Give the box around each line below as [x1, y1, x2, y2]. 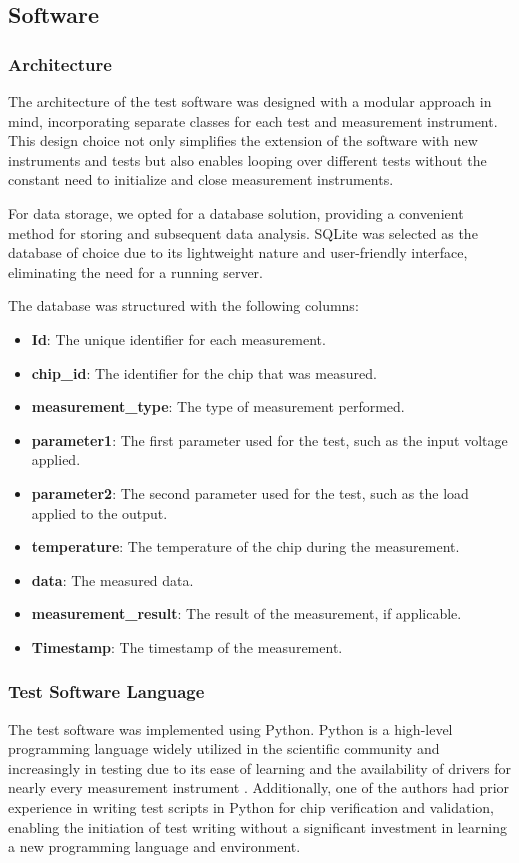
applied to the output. [31, 502, 168, 523]
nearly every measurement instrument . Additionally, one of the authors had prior [8, 777, 510, 798]
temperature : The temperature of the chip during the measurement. [31, 536, 460, 557]
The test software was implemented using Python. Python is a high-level [8, 718, 453, 739]
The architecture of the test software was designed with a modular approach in [8, 91, 492, 111]
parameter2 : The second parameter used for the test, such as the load [31, 482, 469, 503]
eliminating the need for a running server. [8, 261, 263, 282]
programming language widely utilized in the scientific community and [8, 738, 440, 759]
